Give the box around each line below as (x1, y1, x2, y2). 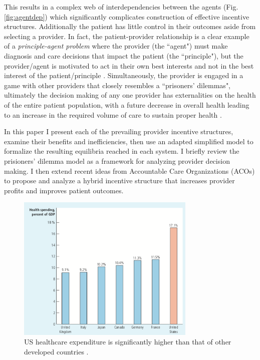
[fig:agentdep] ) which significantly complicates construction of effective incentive (4, 11, 249, 22)
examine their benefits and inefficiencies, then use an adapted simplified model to (4, 136, 253, 146)
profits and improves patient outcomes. (4, 185, 124, 195)
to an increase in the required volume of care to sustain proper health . (4, 109, 222, 120)
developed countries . (24, 346, 89, 357)
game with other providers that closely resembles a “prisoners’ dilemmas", (4, 80, 231, 90)
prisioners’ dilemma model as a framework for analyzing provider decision (4, 155, 230, 166)
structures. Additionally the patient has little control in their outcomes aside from (4, 21, 256, 32)
